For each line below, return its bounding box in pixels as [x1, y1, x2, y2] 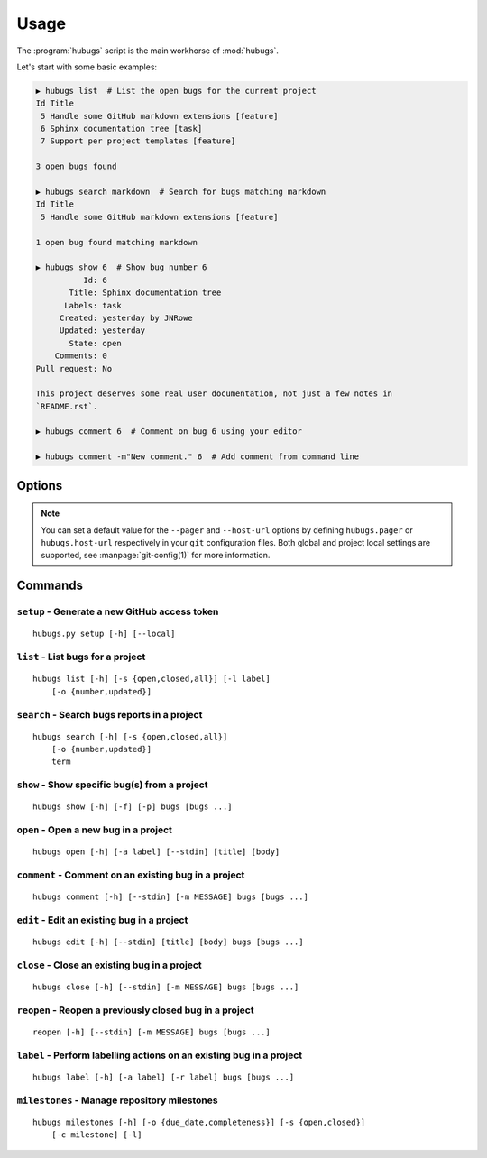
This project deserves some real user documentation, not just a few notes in [35, 389, 392, 399]
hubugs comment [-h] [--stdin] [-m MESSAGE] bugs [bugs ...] [32, 892, 308, 902]
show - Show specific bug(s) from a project [16, 778, 208, 791]
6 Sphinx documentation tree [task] [41, 124, 203, 134]
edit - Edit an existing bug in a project [16, 914, 188, 926]
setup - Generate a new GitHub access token [16, 605, 219, 618]
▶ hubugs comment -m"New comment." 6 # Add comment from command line [35, 452, 360, 462]
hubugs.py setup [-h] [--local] [32, 629, 176, 639]
